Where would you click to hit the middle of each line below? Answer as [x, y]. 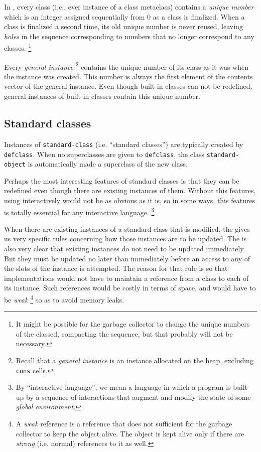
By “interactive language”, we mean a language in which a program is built [132, 387]
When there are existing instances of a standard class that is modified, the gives [127, 229]
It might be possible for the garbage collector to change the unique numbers [133, 324]
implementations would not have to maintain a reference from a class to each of [126, 278]
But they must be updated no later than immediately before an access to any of [127, 258]
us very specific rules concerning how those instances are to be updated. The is [125, 239]
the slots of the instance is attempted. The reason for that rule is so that [116, 268]
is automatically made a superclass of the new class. [108, 164]
